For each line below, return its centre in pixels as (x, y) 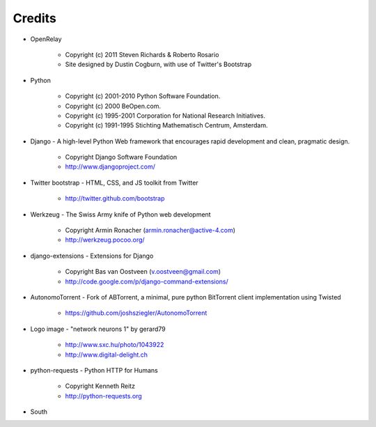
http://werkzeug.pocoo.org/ (105, 240)
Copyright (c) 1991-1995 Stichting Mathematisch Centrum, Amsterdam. (166, 125)
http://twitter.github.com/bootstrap (115, 199)
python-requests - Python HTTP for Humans (94, 370)
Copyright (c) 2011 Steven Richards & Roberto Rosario (142, 54)
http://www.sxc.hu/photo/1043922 (115, 345)
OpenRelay (46, 39)
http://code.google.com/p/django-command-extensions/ (147, 281)
